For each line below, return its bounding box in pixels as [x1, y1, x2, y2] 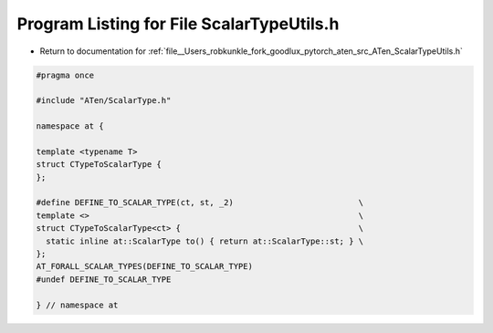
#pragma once [36, 69, 95, 80]
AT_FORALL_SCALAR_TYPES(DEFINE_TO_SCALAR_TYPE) [36, 261, 253, 272]
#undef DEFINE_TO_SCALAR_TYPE [36, 274, 172, 285]
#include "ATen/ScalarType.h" [36, 96, 172, 106]
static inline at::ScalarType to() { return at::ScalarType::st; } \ [46, 235, 364, 246]
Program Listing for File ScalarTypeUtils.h [16, 14, 340, 34]
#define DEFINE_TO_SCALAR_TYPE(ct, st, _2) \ [36, 197, 364, 208]
